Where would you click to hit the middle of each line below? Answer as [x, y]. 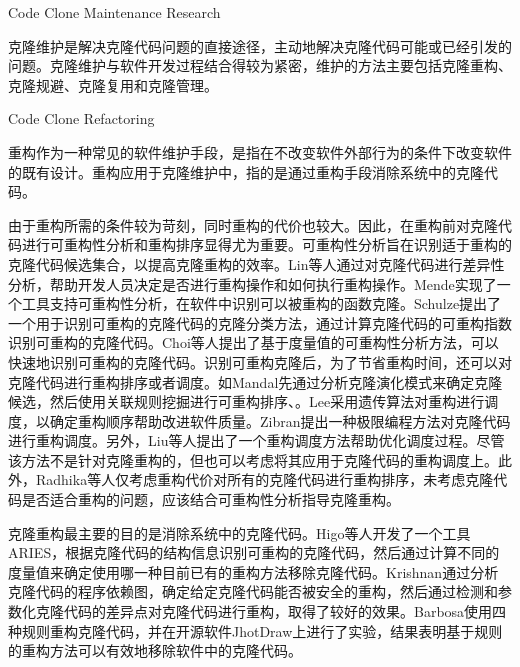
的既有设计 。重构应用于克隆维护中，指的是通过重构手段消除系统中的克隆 [246, 171]
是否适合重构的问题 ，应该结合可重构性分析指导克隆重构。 [210, 499]
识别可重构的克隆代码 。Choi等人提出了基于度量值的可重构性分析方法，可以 [253, 342]
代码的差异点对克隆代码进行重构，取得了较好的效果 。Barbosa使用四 [285, 611]
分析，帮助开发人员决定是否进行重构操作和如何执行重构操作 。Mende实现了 [252, 283]
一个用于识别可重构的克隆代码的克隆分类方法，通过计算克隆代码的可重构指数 [260, 322]
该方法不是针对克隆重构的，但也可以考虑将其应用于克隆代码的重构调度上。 [253, 459]
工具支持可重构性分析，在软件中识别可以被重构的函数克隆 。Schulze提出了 [261, 303]
